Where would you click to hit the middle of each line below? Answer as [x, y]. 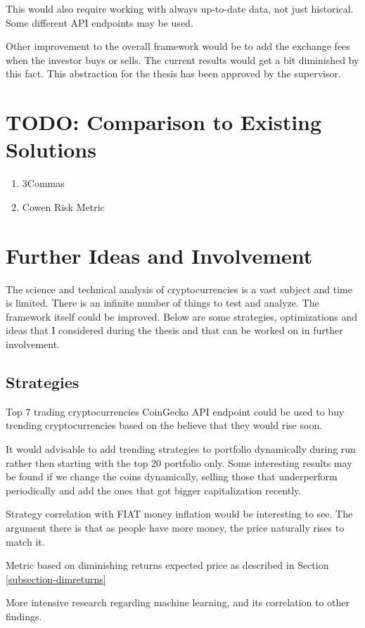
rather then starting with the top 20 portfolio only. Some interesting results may [179, 462]
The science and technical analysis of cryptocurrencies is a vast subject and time [179, 289]
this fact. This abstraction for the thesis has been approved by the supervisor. [173, 73]
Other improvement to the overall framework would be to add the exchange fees [178, 46]
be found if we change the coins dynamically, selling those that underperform [172, 476]
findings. [24, 616]
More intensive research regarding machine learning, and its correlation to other [178, 602]
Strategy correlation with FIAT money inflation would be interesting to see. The [179, 514]
